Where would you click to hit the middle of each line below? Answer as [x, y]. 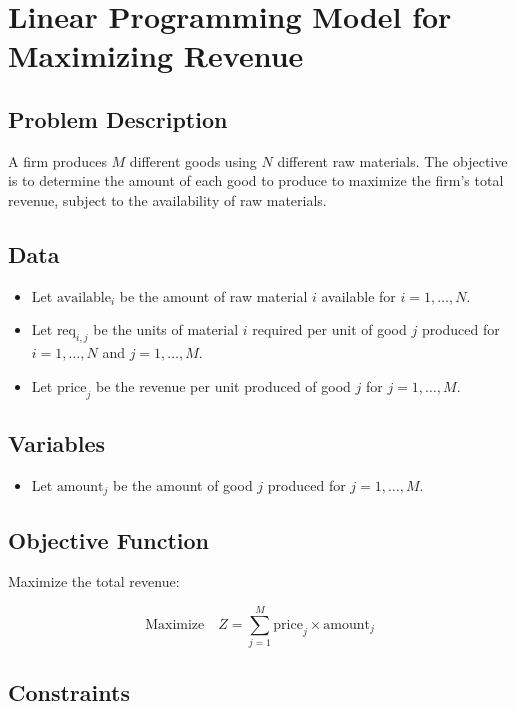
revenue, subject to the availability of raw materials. [167, 199]
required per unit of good [329, 329]
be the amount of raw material [213, 295]
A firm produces [57, 160]
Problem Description [118, 118]
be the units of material [166, 329]
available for [358, 295]
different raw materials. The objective [392, 160]
